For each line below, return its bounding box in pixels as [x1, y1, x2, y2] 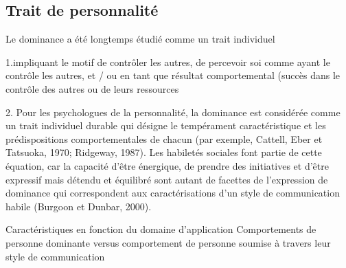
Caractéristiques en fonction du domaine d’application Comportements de [5, 222, 316, 236]
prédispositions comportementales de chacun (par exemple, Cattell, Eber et [5, 131, 323, 146]
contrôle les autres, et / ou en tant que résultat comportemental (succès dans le [5, 68, 341, 82]
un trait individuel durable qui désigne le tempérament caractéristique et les [5, 118, 326, 133]
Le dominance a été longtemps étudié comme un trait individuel [5, 32, 275, 46]
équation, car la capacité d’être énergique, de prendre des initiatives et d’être [5, 158, 329, 172]
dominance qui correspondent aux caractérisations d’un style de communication [5, 186, 340, 200]
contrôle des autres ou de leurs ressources [5, 81, 179, 96]
